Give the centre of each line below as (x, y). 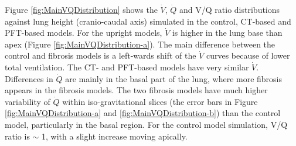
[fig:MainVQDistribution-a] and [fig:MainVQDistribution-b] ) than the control (143, 113)
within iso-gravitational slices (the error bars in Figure (160, 101)
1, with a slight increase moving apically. (115, 136)
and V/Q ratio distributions (230, 9)
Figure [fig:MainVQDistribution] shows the (81, 9)
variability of (28, 101)
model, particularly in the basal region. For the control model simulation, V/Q (146, 124)
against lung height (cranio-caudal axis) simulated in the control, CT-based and (148, 21)
